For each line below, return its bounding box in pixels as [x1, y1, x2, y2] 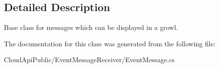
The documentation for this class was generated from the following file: [4, 38, 216, 48]
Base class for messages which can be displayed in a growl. [4, 22, 178, 32]
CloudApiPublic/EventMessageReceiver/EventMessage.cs [4, 54, 175, 65]
